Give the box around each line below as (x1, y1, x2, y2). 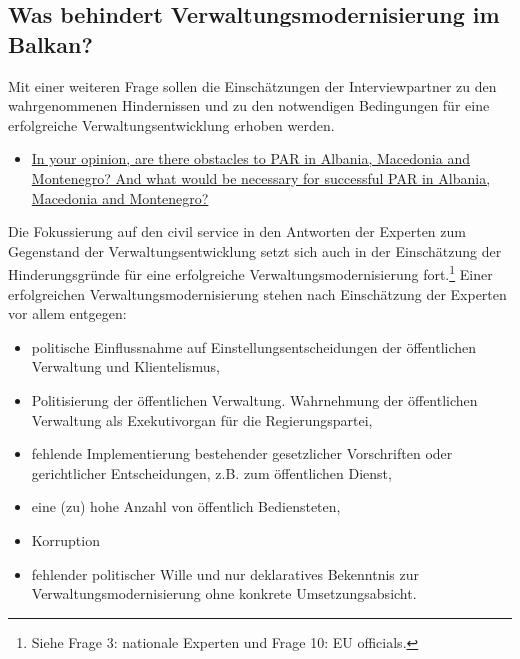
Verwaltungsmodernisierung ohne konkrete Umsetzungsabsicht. (31, 583, 417, 604)
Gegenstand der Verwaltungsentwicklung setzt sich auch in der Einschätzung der (8, 240, 502, 261)
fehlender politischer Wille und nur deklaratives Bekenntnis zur (31, 563, 420, 584)
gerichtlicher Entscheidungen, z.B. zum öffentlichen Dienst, (31, 462, 392, 483)
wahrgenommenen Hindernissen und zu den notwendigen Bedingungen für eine (8, 95, 490, 116)
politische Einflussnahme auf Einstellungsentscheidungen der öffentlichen (31, 336, 477, 357)
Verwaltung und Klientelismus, (31, 356, 220, 377)
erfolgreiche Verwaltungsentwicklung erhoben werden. (8, 114, 335, 135)
